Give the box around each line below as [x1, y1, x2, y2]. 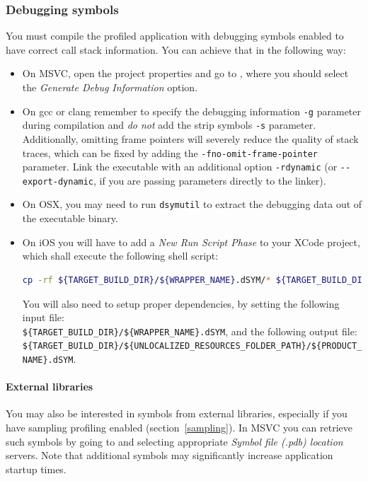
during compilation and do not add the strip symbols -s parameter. [22, 117, 316, 132]
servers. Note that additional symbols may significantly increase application [6, 448, 333, 463]
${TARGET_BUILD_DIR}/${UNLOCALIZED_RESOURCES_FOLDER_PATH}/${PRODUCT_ [22, 341, 362, 352]
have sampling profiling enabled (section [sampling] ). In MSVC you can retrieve [6, 420, 353, 435]
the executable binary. [22, 211, 118, 226]
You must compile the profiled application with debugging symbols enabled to [6, 28, 344, 43]
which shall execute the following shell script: [22, 248, 219, 263]
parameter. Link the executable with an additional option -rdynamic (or [22, 159, 338, 174]
